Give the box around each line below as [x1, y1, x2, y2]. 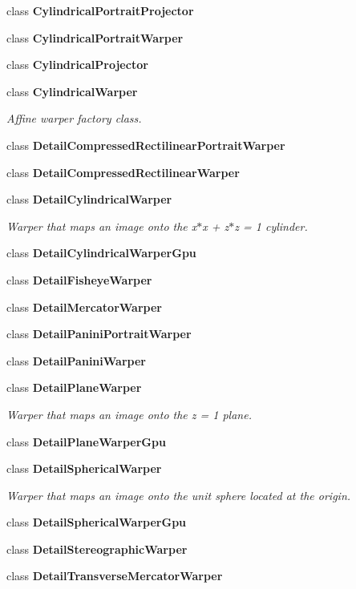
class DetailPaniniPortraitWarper [6, 325, 192, 342]
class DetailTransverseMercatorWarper [6, 567, 223, 584]
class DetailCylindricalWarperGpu [6, 244, 196, 261]
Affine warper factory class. [6, 110, 142, 127]
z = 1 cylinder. [234, 217, 308, 234]
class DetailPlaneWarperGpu [6, 433, 166, 450]
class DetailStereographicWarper [6, 540, 188, 557]
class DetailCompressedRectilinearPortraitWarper [6, 136, 285, 153]
